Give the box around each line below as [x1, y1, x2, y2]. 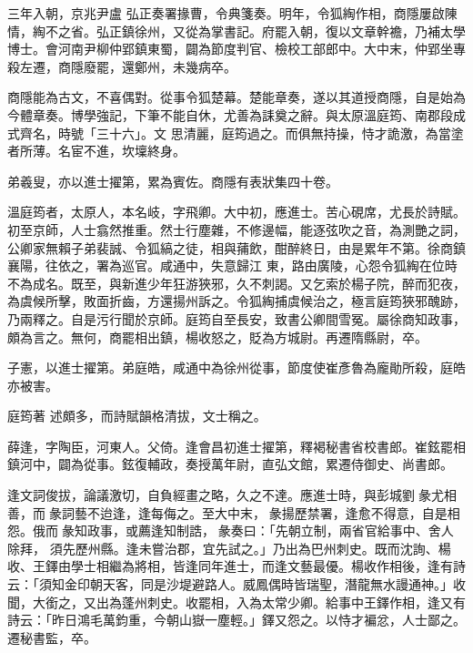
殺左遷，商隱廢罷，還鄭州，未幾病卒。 [7, 56, 236, 76]
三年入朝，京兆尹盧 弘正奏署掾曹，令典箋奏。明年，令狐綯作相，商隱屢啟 [7, 4, 445, 22]
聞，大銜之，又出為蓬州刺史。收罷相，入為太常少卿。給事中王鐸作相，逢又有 [7, 592, 466, 611]
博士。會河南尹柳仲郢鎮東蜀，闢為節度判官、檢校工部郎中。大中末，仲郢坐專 [7, 39, 466, 58]
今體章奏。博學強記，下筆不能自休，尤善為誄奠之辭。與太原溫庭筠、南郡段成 [7, 105, 466, 124]
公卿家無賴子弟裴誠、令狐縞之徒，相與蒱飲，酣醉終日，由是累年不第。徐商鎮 [7, 238, 466, 257]
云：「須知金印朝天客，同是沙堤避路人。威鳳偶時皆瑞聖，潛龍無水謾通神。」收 [7, 575, 466, 594]
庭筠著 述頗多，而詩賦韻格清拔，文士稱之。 [7, 406, 267, 425]
